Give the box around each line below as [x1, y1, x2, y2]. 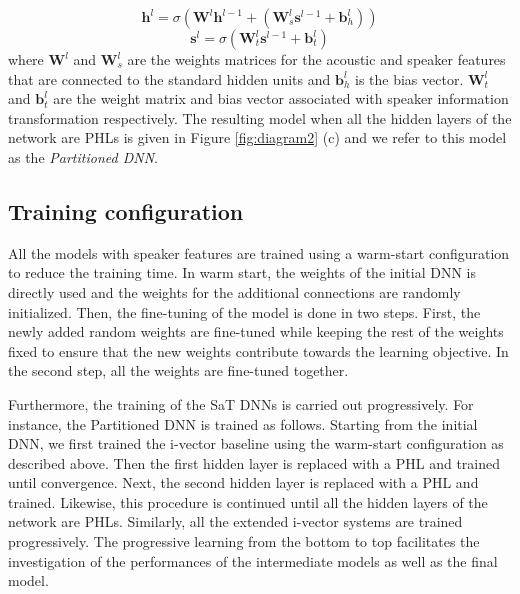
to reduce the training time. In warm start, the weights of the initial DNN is [8, 262, 477, 283]
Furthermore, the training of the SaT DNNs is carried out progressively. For [8, 393, 474, 414]
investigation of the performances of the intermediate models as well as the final [8, 550, 498, 571]
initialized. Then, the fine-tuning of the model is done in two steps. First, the [8, 301, 481, 322]
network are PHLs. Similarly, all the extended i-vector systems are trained [8, 511, 463, 532]
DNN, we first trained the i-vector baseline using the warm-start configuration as [8, 433, 504, 454]
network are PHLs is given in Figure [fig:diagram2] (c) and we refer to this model [8, 127, 507, 148]
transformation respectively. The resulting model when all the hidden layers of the [8, 107, 512, 128]
